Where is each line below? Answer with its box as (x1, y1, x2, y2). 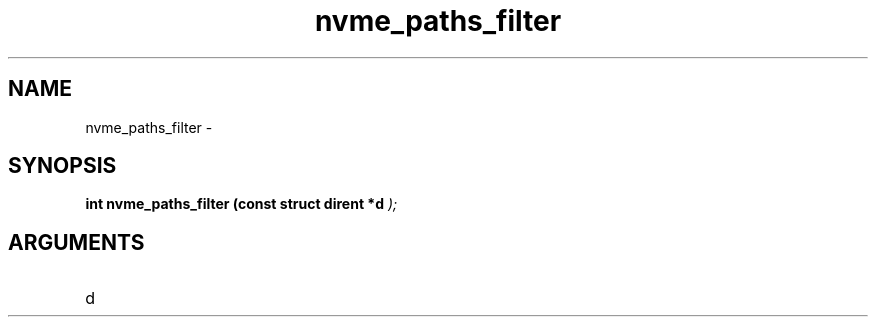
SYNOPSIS (8, 153, 117, 179)
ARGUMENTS (8, 229, 145, 255)
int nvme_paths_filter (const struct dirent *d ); (85, 195, 398, 213)
